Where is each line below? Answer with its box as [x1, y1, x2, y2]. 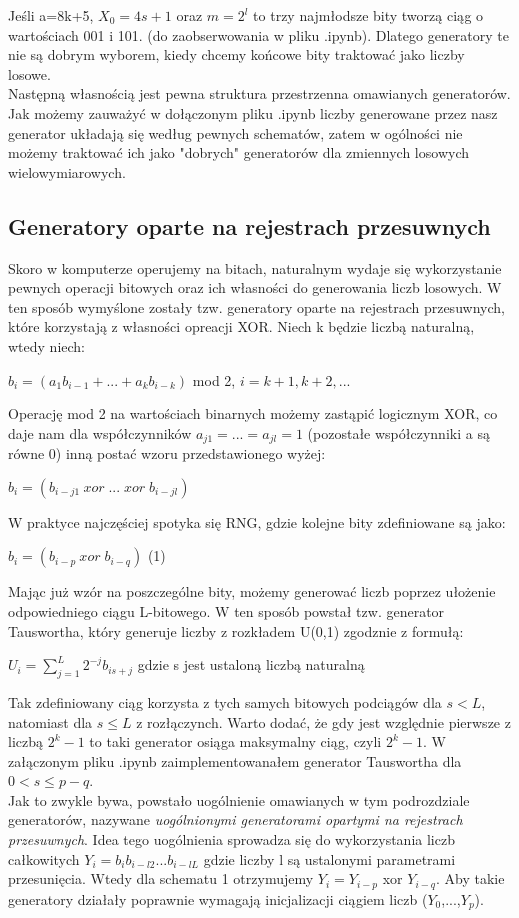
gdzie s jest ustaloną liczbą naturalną [137, 654, 365, 675]
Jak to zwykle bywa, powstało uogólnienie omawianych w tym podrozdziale [8, 789, 470, 810]
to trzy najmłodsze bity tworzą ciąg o [253, 5, 484, 25]
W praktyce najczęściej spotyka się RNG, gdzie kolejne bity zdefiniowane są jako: [8, 511, 506, 532]
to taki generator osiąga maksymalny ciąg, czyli [89, 731, 382, 752]
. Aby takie [436, 868, 505, 889]
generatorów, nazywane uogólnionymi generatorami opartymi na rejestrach [8, 809, 463, 830]
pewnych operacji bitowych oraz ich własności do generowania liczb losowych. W [8, 277, 502, 298]
